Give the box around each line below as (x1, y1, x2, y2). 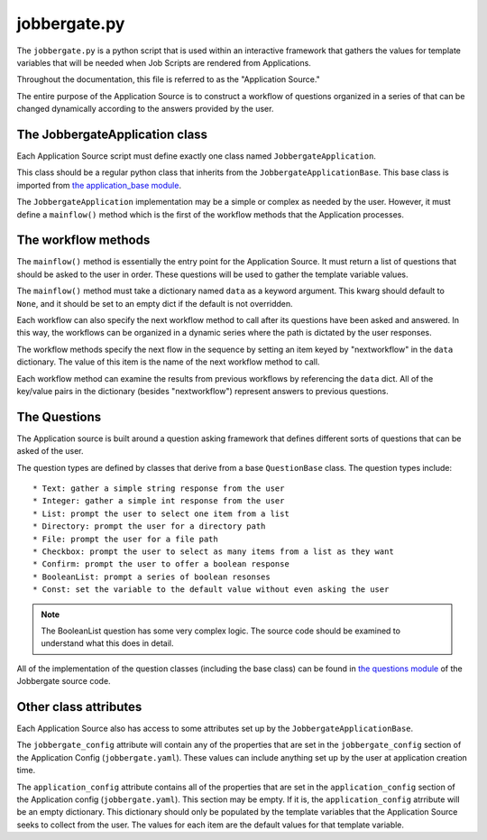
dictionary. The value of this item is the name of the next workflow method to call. (16, 356, 320, 367)
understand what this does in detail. (41, 638, 175, 649)
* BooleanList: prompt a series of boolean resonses (32, 571, 271, 582)
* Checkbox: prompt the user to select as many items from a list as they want (32, 547, 394, 557)
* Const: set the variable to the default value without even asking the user (32, 585, 390, 595)
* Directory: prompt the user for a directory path (32, 522, 266, 531)
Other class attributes (16, 699, 142, 715)
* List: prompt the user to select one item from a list (32, 508, 290, 519)
